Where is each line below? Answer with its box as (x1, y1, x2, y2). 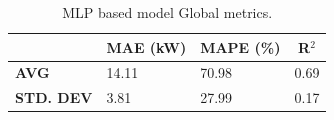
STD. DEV (15, 87, 93, 108)
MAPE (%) (200, 36, 281, 57)
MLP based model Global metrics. (62, 2, 273, 22)
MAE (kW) (106, 36, 187, 57)
